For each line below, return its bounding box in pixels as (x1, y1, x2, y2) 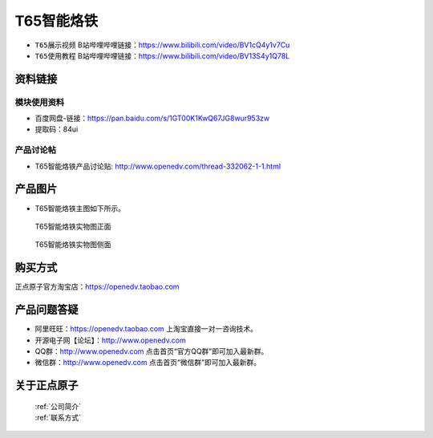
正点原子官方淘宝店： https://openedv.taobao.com (14, 282, 180, 292)
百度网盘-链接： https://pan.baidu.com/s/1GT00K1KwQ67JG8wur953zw (34, 113, 270, 124)
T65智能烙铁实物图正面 (34, 221, 111, 231)
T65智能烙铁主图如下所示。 (34, 203, 126, 213)
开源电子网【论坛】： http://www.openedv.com (34, 335, 186, 345)
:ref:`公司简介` (34, 401, 82, 411)
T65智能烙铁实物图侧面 (34, 240, 111, 249)
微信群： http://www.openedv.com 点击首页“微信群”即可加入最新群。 (34, 358, 261, 367)
